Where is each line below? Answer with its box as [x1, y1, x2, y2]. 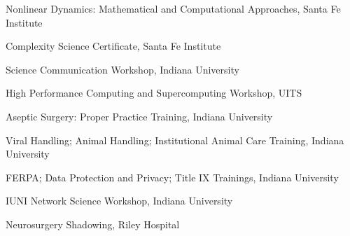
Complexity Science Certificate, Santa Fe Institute [6, 39, 221, 53]
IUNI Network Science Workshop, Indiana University [6, 193, 233, 208]
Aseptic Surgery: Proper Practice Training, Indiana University [6, 109, 273, 123]
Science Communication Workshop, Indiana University [6, 62, 239, 76]
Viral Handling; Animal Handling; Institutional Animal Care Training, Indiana [6, 132, 344, 147]
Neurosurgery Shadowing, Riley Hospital [6, 216, 180, 231]
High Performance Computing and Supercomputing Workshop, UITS [6, 85, 302, 100]
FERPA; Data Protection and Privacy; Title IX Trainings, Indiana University [6, 169, 339, 184]
